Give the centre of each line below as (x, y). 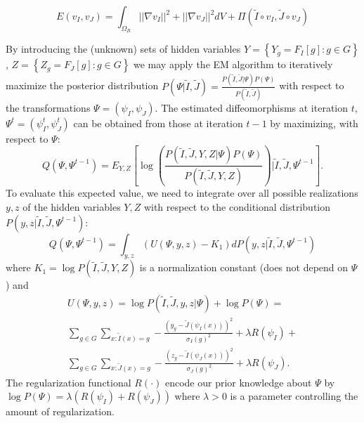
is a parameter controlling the (294, 396)
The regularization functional (69, 382)
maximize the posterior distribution (82, 85)
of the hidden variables (72, 206)
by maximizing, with (314, 123)
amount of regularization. (60, 411)
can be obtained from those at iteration (158, 123)
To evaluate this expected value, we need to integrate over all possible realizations (182, 193)
